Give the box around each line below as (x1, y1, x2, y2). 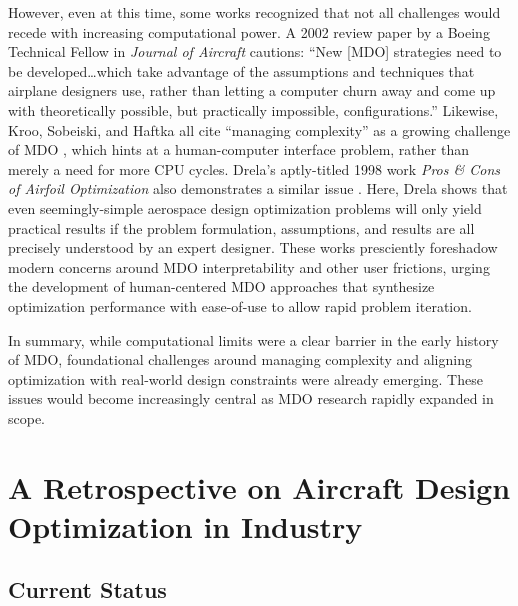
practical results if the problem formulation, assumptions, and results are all (8, 217, 475, 238)
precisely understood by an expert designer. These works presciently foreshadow (8, 237, 498, 258)
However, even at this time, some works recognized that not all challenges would (8, 2, 501, 22)
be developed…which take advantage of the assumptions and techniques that (8, 60, 475, 81)
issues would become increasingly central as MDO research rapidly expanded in (8, 388, 494, 409)
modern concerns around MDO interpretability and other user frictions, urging (8, 256, 490, 277)
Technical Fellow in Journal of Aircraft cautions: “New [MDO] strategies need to (8, 41, 502, 62)
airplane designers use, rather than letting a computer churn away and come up (8, 80, 496, 101)
